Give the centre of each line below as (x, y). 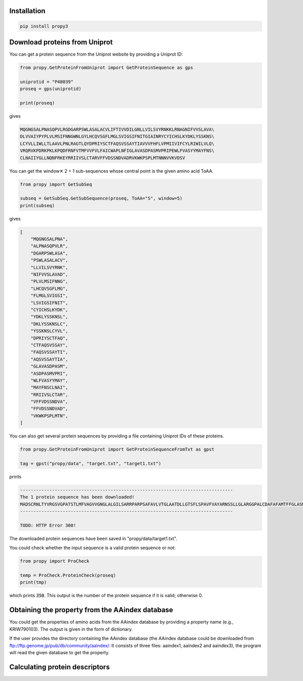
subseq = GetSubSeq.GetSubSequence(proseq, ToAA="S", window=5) (101, 199)
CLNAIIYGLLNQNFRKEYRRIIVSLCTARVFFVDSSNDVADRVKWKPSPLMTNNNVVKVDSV (103, 158)
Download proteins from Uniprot (61, 42)
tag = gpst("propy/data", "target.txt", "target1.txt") (91, 463)
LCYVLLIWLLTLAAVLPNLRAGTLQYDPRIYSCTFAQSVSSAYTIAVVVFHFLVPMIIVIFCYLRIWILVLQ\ (117, 143)
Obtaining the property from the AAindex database (91, 610)
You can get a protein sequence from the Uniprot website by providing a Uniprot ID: (96, 54)
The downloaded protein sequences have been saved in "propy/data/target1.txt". (93, 539)
